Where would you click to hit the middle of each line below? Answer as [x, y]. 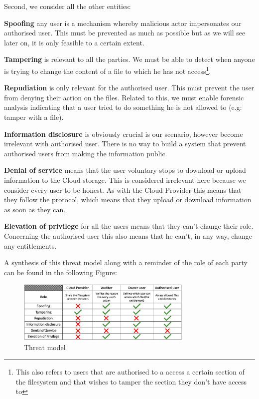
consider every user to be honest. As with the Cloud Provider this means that [123, 190]
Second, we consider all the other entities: [67, 6]
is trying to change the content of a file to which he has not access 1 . [108, 70]
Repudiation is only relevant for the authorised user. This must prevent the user [129, 88]
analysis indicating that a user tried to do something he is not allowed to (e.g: [123, 107]
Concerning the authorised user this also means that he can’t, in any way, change [128, 235]
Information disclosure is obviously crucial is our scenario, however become [124, 134]
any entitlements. [30, 245]
